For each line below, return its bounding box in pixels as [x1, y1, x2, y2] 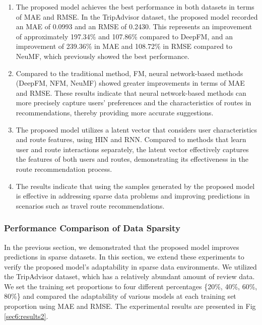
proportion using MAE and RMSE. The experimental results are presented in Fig [4, 301, 256, 311]
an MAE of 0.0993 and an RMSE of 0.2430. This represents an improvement [16, 21, 252, 32]
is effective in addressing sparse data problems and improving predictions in [16, 190, 250, 201]
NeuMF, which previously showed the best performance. [16, 50, 189, 61]
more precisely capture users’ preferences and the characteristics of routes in [16, 97, 251, 108]
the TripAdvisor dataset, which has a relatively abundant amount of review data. [4, 271, 255, 282]
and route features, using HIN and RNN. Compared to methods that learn [16, 134, 246, 145]
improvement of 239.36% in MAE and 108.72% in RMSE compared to [16, 41, 233, 51]
